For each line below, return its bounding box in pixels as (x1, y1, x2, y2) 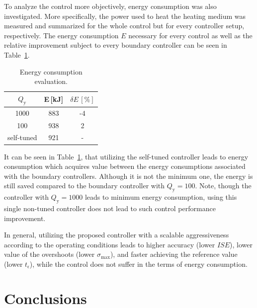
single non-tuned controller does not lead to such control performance (4, 203, 216, 213)
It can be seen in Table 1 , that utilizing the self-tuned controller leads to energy (4, 151, 249, 161)
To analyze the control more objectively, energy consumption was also (4, 1, 217, 11)
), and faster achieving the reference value (110, 249, 238, 259)
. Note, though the (195, 180, 252, 191)
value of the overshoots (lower (4, 249, 95, 259)
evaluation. (34, 76, 68, 86)
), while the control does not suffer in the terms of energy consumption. (29, 258, 248, 269)
